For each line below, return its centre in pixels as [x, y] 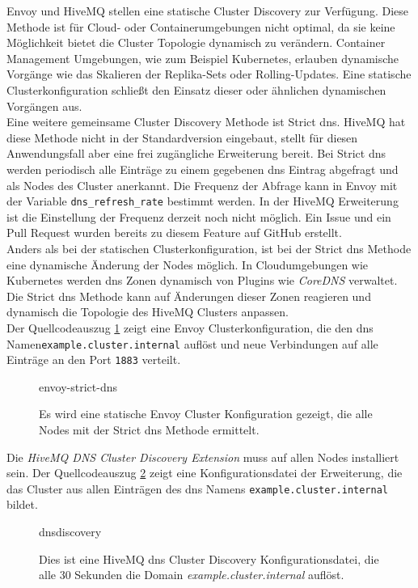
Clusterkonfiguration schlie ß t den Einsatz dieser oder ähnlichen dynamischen [196, 89]
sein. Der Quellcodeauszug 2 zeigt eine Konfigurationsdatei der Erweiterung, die [205, 473]
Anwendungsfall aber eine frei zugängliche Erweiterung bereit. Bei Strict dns [196, 153]
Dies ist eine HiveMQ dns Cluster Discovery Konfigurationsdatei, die [209, 558]
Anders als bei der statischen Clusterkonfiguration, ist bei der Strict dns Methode [209, 248]
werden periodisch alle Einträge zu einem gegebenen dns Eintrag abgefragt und [203, 169]
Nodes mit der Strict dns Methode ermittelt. [149, 430]
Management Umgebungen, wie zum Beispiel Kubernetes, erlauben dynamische [203, 58]
